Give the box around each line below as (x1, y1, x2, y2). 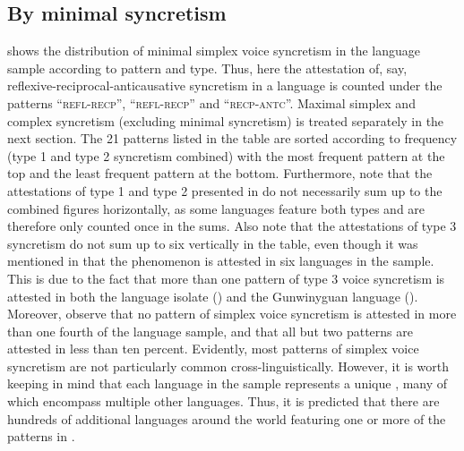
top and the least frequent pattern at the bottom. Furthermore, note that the (7, 164, 433, 183)
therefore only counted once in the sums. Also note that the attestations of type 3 (7, 217, 457, 235)
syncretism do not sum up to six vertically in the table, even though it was (7, 234, 418, 252)
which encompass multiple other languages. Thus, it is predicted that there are (7, 392, 440, 411)
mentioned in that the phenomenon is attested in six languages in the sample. (7, 251, 434, 270)
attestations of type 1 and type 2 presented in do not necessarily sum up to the (7, 181, 443, 200)
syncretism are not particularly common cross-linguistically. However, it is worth (7, 356, 450, 375)
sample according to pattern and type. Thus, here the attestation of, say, (7, 58, 408, 77)
